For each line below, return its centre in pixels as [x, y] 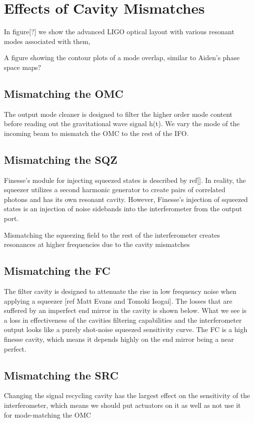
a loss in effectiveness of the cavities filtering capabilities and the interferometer [123, 320]
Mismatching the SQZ [61, 159]
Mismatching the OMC [64, 93]
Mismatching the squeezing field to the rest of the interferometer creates [112, 234]
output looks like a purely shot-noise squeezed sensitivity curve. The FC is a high [126, 329]
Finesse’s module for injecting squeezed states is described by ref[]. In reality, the [125, 180]
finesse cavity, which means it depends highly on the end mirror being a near [119, 339]
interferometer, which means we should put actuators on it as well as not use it [122, 405]
